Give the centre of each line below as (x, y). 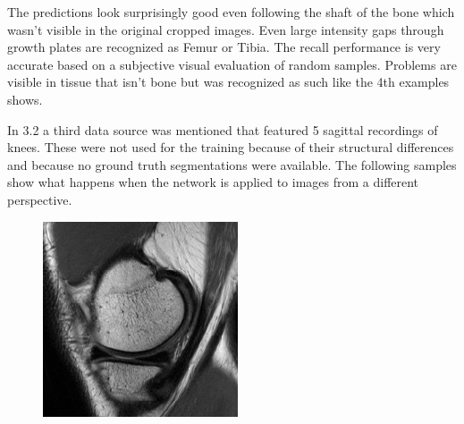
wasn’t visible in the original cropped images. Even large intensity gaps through (226, 29)
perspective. (40, 199)
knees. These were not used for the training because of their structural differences (231, 147)
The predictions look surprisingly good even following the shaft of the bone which (231, 12)
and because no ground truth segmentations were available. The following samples (232, 164)
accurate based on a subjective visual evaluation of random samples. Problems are (232, 64)
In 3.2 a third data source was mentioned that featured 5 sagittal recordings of (223, 129)
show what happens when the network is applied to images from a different (213, 182)
